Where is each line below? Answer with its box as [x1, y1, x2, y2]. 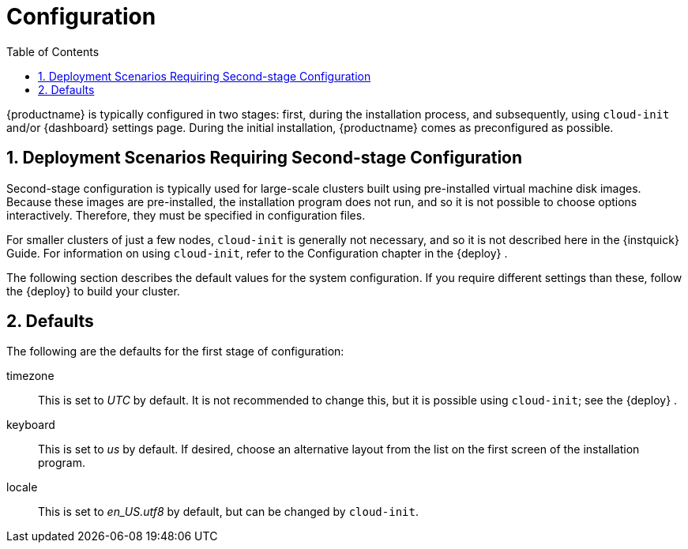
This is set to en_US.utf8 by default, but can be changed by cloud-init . [38, 505, 419, 519]
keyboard [6, 418, 55, 432]
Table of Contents [6, 44, 100, 58]
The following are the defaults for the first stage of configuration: [6, 344, 344, 359]
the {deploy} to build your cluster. [6, 284, 180, 298]
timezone [6, 369, 55, 383]
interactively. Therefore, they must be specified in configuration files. [6, 208, 366, 222]
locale [6, 480, 38, 494]
